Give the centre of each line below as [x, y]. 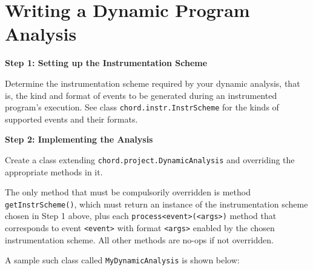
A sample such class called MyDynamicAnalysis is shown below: [122, 260]
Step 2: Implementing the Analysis [79, 139]
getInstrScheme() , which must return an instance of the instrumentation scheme [156, 204]
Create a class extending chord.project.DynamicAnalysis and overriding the [150, 159]
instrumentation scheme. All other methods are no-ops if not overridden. [139, 239]
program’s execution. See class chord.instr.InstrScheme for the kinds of [142, 107]
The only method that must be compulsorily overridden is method [128, 192]
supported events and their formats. [71, 119]
